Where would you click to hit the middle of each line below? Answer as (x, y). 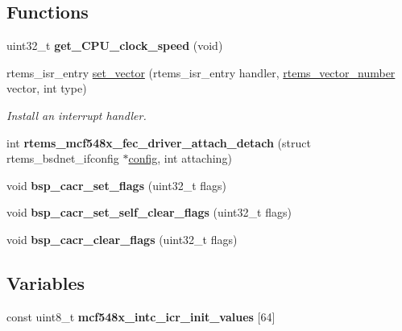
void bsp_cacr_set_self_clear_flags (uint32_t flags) (149, 212)
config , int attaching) (180, 158)
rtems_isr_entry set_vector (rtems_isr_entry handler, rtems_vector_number (201, 72)
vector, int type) (47, 88)
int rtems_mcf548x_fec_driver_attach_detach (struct (159, 142)
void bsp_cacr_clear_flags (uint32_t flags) (122, 239)
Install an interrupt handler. (77, 115)
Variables (46, 282)
